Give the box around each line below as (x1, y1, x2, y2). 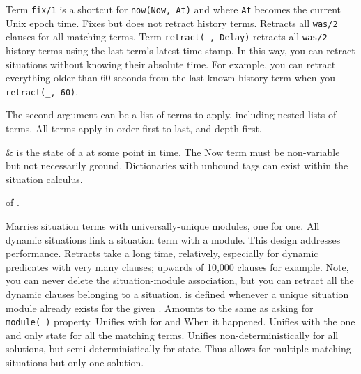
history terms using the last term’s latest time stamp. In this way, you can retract (6, 42, 355, 57)
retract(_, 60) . (6, 84, 79, 98)
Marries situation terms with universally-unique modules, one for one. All (6, 218, 320, 233)
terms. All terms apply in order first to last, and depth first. (6, 121, 262, 135)
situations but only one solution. (6, 354, 144, 369)
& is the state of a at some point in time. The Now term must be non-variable (6, 144, 340, 159)
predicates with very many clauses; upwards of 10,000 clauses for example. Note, (6, 259, 349, 274)
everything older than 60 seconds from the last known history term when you (6, 70, 336, 85)
